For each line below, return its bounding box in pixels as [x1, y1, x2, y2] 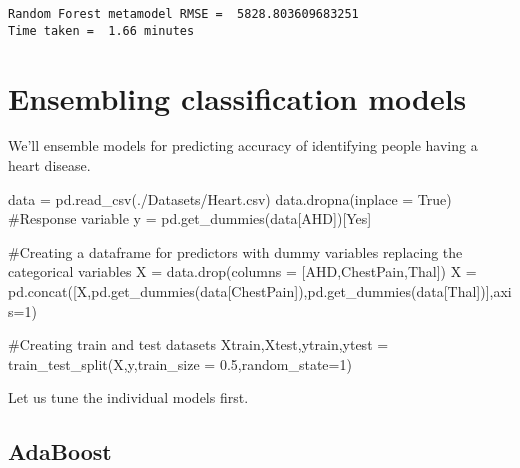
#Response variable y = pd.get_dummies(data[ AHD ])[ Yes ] [8, 208, 372, 229]
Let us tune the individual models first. [8, 387, 249, 408]
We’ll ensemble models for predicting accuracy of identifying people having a [8, 135, 478, 156]
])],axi [476, 281, 512, 301]
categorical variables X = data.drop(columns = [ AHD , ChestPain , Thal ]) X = [8, 261, 477, 282]
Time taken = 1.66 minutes [8, 23, 195, 38]
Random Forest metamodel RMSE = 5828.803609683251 [8, 7, 359, 21]
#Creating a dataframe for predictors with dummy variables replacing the [8, 241, 463, 262]
